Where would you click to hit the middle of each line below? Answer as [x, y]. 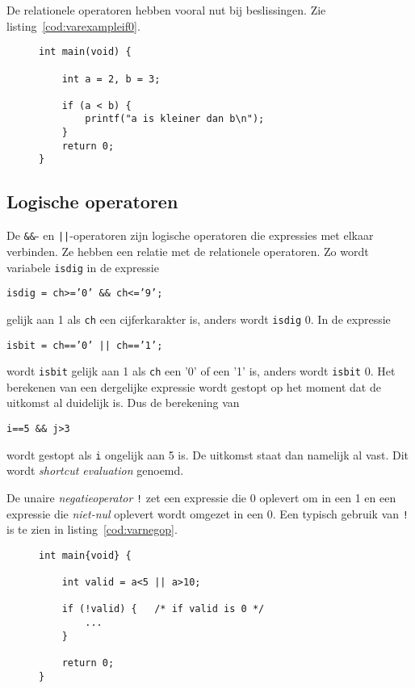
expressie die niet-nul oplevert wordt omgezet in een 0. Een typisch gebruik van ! [207, 513]
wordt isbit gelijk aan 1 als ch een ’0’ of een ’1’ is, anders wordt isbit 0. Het [201, 371]
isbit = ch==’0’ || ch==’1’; [85, 345]
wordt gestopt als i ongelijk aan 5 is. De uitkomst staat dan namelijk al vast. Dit [208, 454]
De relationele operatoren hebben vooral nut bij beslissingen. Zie [166, 10]
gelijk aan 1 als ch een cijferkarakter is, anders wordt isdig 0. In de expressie [199, 319]
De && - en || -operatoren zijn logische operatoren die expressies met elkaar [190, 235]
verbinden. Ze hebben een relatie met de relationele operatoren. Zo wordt [188, 251]
